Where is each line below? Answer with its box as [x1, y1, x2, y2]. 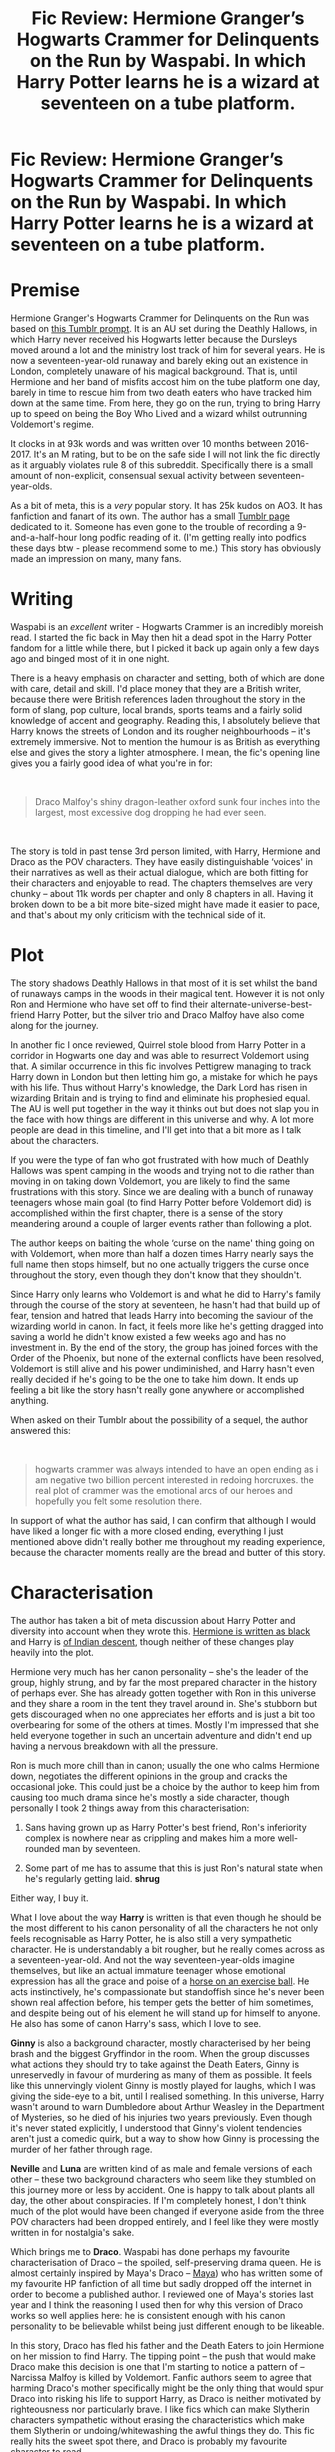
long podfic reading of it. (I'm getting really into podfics [79, 532, 307, 544]
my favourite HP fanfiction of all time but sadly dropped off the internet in [10, 2277, 312, 2289]
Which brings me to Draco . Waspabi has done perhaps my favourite [10, 2245, 290, 2257]
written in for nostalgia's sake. [10, 2226, 135, 2238]
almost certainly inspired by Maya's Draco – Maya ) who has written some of [10, 2267, 323, 2279]
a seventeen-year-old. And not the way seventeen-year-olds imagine [10, 1953, 295, 1966]
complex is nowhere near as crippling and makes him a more [24, 1832, 276, 1844]
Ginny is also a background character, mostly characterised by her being [10, 2037, 311, 2049]
